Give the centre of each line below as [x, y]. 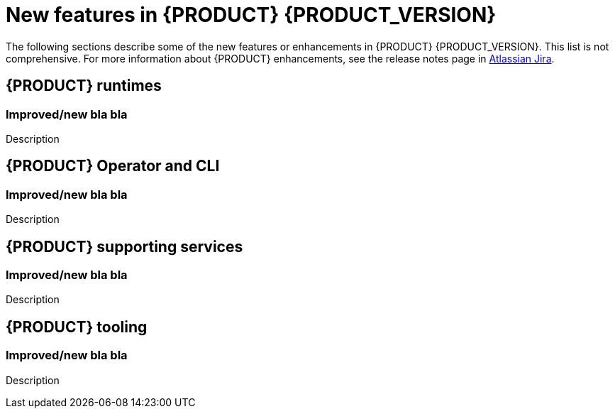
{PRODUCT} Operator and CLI [113, 166]
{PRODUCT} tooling [77, 327]
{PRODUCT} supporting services [124, 246]
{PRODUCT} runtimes [84, 86]
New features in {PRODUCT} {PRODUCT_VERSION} [251, 15]
